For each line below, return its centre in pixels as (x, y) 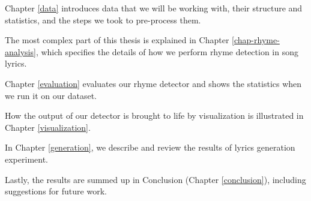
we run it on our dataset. (51, 95)
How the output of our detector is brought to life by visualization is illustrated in (154, 115)
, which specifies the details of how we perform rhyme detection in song (167, 51)
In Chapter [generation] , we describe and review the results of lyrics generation (150, 147)
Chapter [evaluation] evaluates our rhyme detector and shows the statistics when (153, 83)
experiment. (26, 159)
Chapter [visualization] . (48, 127)
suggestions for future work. (56, 191)
